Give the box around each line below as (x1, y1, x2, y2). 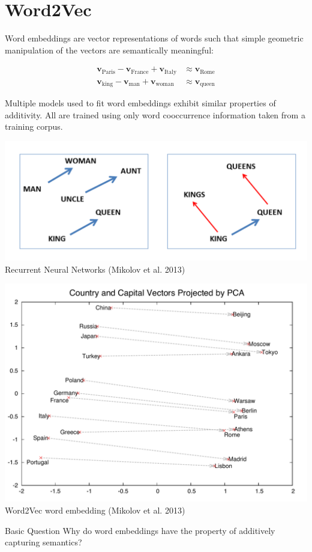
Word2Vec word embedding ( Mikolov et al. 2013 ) (5, 503, 185, 516)
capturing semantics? (5, 536, 82, 548)
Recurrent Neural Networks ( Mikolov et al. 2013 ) (5, 262, 185, 275)
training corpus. (5, 120, 63, 133)
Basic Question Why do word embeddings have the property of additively (5, 524, 275, 536)
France (131, 68, 149, 75)
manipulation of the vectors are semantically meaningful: (5, 43, 214, 56)
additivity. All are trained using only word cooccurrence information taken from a (5, 108, 305, 121)
